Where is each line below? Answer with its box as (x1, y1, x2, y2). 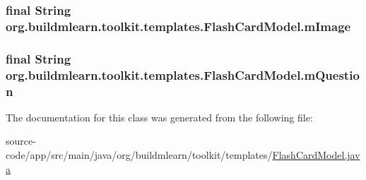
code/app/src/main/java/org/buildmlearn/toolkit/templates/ (6, 148, 273, 162)
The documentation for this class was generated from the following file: (6, 109, 313, 124)
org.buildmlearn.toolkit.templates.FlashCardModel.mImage (6, 17, 351, 35)
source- (6, 133, 36, 148)
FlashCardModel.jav (272, 148, 360, 162)
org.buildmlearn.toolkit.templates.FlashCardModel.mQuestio (6, 66, 360, 83)
